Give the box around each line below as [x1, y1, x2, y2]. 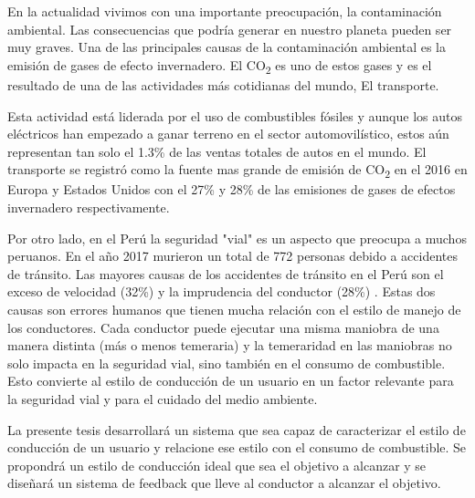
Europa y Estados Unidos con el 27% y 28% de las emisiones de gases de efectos [7, 180, 456, 199]
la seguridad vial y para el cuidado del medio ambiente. [7, 389, 318, 408]
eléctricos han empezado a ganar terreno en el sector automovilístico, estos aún [7, 124, 449, 143]
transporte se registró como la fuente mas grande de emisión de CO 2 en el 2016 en [7, 160, 468, 182]
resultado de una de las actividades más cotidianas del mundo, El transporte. [7, 75, 439, 94]
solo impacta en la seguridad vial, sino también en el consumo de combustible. [7, 353, 446, 372]
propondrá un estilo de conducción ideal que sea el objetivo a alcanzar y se [7, 455, 427, 474]
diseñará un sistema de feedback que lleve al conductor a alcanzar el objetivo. [7, 473, 441, 493]
